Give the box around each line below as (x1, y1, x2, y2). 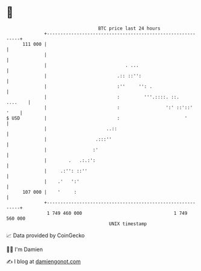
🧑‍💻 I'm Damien (6, 246, 43, 253)
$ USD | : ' (6, 115, 188, 121)
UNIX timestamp (109, 220, 147, 227)
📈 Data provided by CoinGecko (6, 232, 85, 239)
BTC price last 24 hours (98, 25, 161, 31)
